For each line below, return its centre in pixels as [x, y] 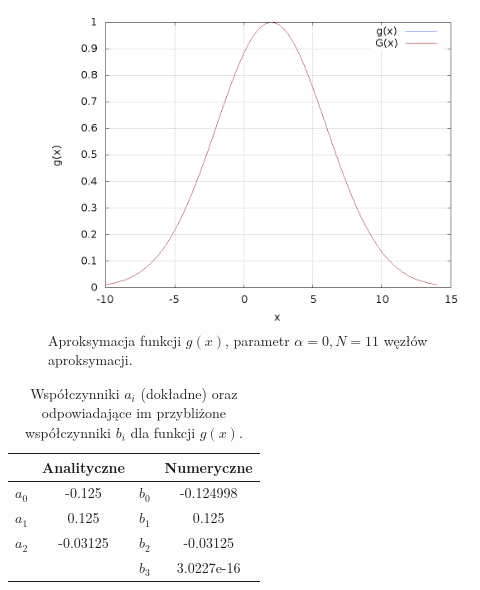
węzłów [405, 339]
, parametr [257, 339]
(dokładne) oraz [189, 392]
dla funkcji [163, 431]
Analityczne [83, 466]
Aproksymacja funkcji [115, 339]
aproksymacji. [90, 359]
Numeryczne [208, 466]
